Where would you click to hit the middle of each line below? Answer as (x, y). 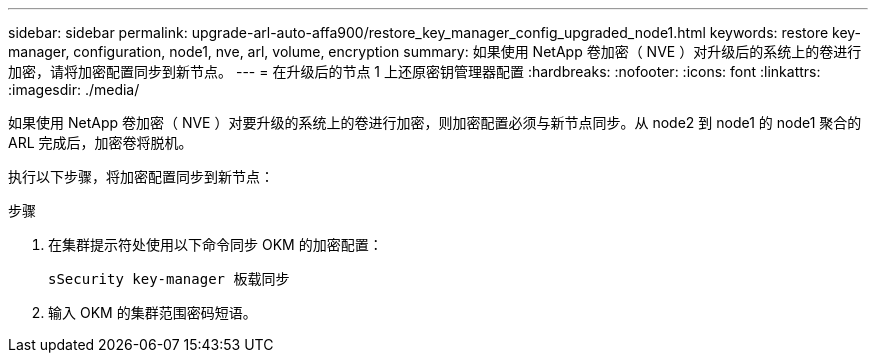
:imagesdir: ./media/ (74, 89)
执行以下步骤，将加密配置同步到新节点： (141, 176)
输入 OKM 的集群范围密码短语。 (152, 312)
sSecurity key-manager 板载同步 (169, 279)
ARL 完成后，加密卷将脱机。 (100, 142)
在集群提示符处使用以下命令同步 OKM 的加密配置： (215, 244)
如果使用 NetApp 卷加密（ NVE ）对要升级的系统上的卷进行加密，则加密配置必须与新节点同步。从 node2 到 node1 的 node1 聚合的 (435, 122)
